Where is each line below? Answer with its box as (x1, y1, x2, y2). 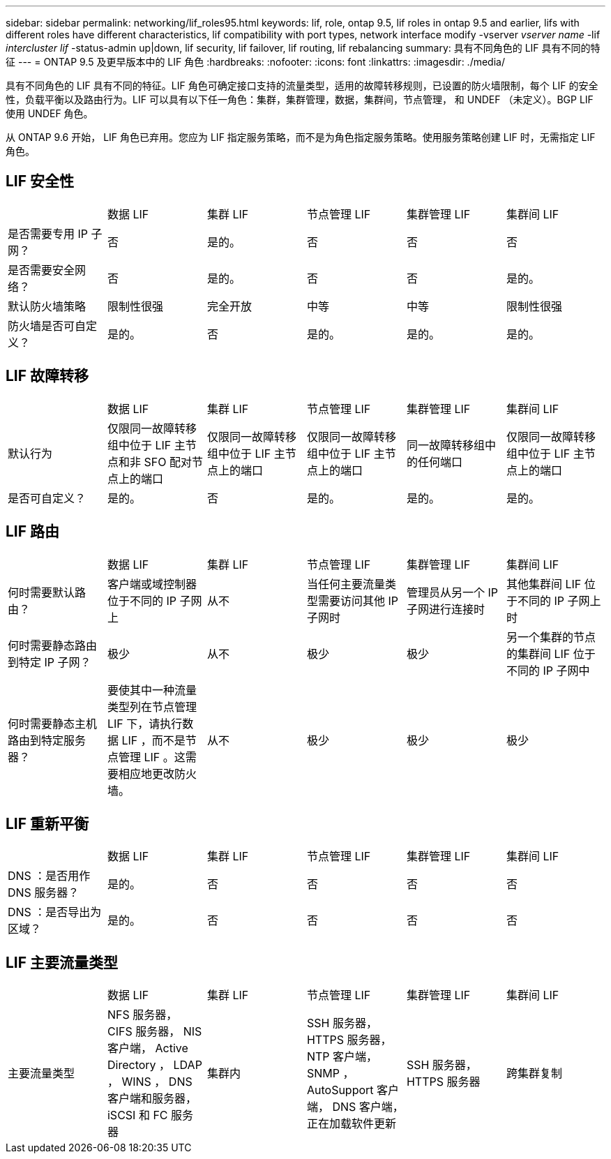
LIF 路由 (6, 523, 60, 541)
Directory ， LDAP (107, 1058, 202, 1072)
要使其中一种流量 (107, 682, 197, 697)
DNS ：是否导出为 (8, 905, 102, 920)
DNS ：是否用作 (8, 869, 91, 883)
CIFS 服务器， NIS (107, 1024, 202, 1039)
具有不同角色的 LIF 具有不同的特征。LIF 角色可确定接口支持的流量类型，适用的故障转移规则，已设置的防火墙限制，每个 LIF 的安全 (6, 80, 598, 91)
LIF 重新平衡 (6, 814, 89, 832)
